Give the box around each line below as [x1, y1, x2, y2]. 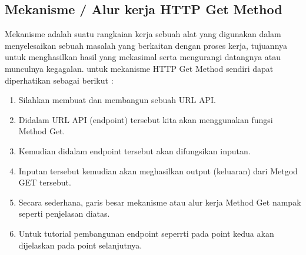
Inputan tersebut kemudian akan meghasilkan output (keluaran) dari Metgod [18, 164, 298, 177]
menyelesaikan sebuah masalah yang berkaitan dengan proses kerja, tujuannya [5, 39, 288, 51]
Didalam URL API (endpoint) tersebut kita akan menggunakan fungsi [18, 113, 273, 125]
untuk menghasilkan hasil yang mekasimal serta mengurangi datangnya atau [5, 51, 281, 63]
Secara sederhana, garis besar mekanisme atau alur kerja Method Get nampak [18, 196, 301, 208]
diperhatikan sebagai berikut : [5, 74, 114, 86]
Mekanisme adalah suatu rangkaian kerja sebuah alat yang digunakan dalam [5, 28, 281, 40]
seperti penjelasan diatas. [18, 207, 110, 220]
